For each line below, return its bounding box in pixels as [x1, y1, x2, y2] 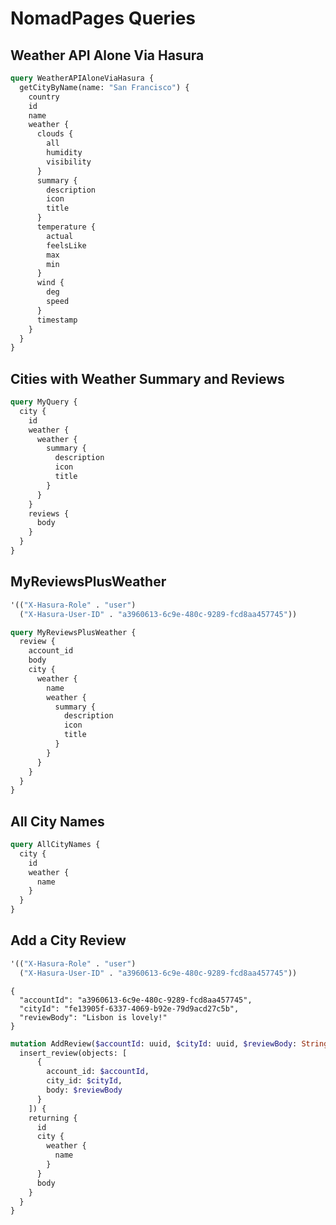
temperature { [36, 222, 97, 232]
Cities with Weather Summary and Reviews [10, 370, 285, 387]
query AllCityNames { [10, 840, 101, 850]
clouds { [36, 129, 74, 139]
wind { [36, 278, 65, 288]
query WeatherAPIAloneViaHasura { [10, 73, 155, 83]
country [28, 92, 60, 102]
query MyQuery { [10, 397, 78, 407]
